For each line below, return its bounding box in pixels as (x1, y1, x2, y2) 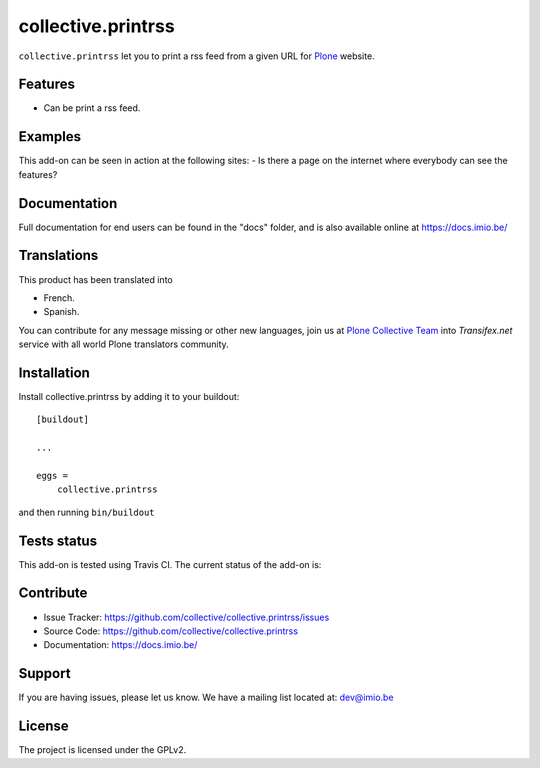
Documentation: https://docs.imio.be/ (43, 639, 198, 651)
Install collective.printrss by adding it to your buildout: (18, 391, 240, 403)
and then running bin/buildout (18, 506, 155, 518)
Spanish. (43, 306, 80, 318)
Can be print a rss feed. (43, 102, 141, 114)
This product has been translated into (18, 273, 174, 285)
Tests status (18, 532, 98, 549)
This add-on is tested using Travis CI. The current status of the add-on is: (18, 558, 322, 570)
